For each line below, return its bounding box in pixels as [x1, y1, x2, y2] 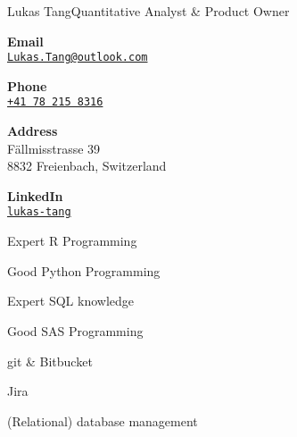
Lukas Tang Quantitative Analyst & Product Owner [7, 2, 290, 20]
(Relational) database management [7, 411, 198, 430]
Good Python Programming [7, 261, 161, 280]
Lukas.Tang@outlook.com [7, 51, 148, 64]
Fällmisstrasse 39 [7, 139, 101, 157]
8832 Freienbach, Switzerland [7, 156, 167, 175]
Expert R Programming [7, 231, 137, 250]
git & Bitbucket [7, 351, 93, 370]
